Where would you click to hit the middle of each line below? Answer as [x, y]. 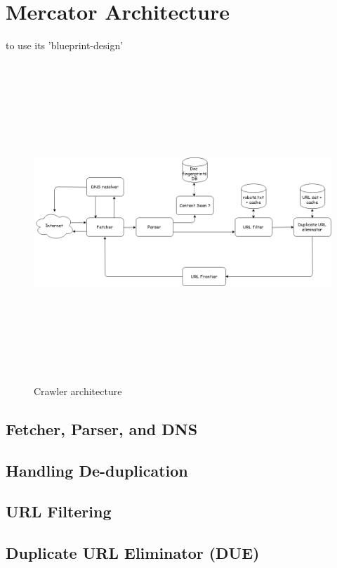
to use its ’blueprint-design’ [65, 45]
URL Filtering [59, 511]
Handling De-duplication [97, 470]
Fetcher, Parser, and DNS [102, 428]
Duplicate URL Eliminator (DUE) [133, 553]
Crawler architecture [78, 390]
